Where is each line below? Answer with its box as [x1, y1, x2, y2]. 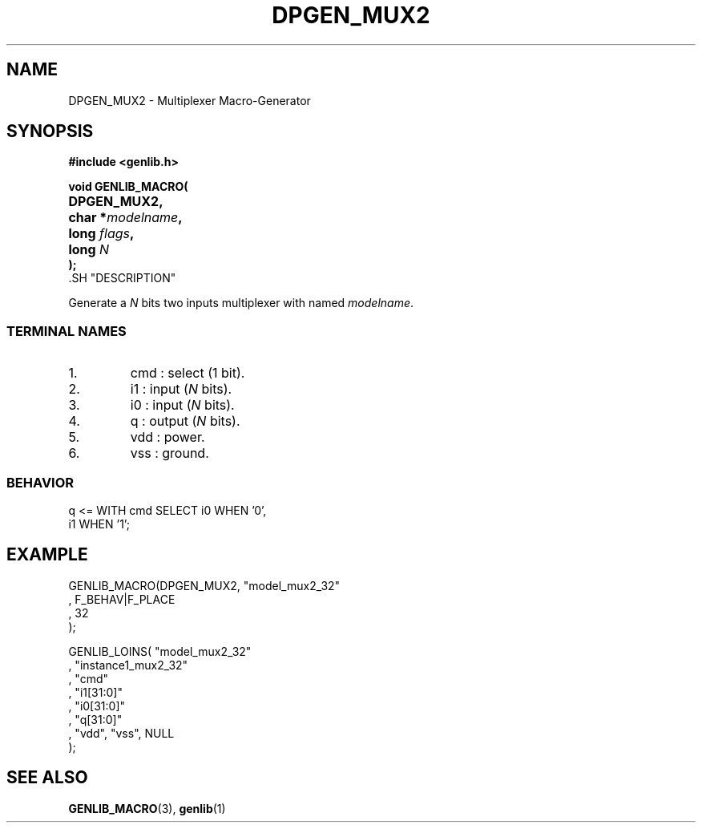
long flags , [68, 225, 135, 242]
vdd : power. [130, 429, 205, 446]
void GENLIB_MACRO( [68, 180, 188, 194]
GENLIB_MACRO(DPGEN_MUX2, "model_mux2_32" [68, 578, 341, 592]
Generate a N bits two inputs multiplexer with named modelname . [68, 296, 414, 310]
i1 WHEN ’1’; [68, 516, 130, 531]
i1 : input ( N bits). [130, 381, 232, 398]
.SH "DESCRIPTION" [68, 271, 176, 285]
